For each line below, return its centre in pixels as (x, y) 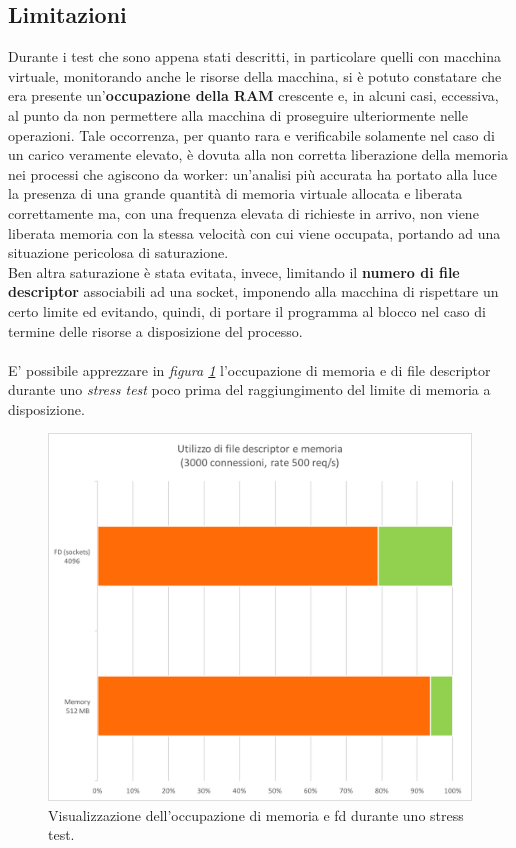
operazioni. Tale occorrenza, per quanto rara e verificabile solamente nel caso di (251, 134)
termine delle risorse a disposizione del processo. (155, 330)
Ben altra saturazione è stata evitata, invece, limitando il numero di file (234, 271)
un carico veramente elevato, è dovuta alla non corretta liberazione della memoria (258, 154)
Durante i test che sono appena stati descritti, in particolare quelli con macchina (254, 56)
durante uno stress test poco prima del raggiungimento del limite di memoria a (249, 389)
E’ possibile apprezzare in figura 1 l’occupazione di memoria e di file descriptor (249, 369)
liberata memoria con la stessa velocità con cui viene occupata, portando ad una (254, 232)
